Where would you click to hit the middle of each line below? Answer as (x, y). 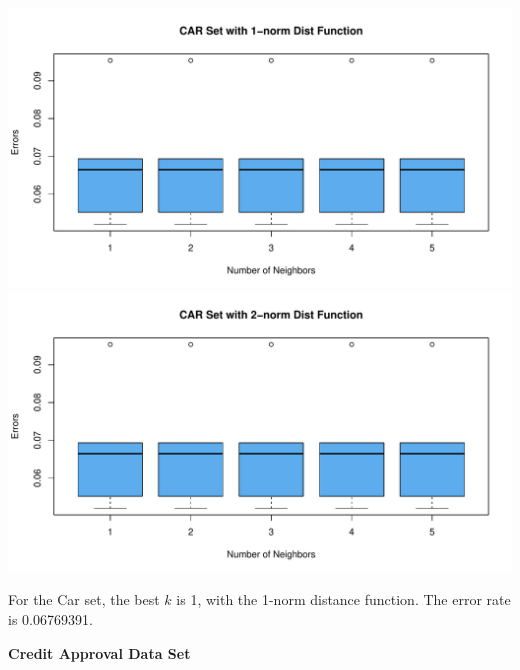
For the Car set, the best (84, 599)
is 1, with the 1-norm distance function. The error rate (343, 599)
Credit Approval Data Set (99, 652)
